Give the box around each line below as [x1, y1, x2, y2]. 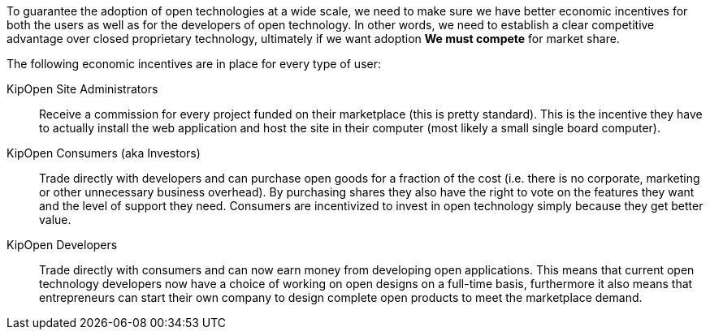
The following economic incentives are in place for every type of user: [6, 57, 381, 71]
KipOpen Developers [6, 238, 118, 252]
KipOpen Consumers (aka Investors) [6, 146, 201, 160]
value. [39, 213, 71, 226]
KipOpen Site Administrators [6, 82, 158, 96]
